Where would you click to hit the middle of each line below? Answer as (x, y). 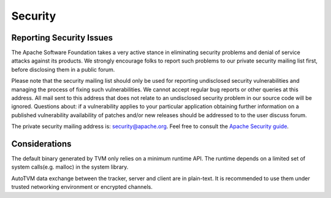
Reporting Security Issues (62, 38)
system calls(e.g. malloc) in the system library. (70, 167)
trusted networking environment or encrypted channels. (82, 187)
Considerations (41, 144)
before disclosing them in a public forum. (63, 69)
